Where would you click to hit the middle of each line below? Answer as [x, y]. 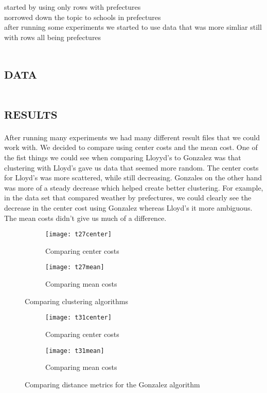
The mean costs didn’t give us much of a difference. [85, 218]
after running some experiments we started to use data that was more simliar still [133, 27]
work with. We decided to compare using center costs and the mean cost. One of [131, 147]
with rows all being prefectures [53, 37]
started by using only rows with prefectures [73, 7]
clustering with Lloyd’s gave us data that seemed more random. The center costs [131, 167]
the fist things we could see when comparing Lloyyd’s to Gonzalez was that [123, 157]
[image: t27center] [78, 235]
